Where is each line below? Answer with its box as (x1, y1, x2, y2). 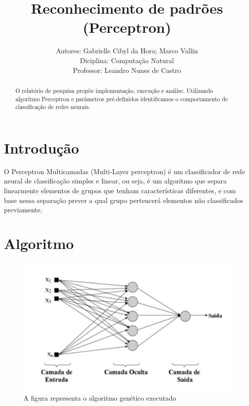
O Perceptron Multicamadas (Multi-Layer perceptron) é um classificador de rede (4, 166, 245, 176)
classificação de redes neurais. (15, 103, 90, 111)
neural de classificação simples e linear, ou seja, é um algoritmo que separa (4, 176, 227, 186)
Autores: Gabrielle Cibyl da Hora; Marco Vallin (56, 45, 198, 56)
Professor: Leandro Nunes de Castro (73, 65, 181, 75)
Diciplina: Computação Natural (80, 55, 174, 65)
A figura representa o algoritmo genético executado (23, 393, 176, 403)
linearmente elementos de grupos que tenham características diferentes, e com (4, 185, 236, 195)
